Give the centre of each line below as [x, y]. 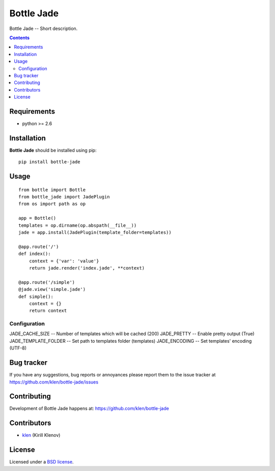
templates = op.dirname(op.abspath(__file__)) [78, 225]
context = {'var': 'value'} [64, 261]
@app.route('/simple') [47, 282]
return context [48, 311]
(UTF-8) [18, 348]
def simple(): [36, 297]
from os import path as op [52, 204]
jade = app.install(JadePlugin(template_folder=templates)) [95, 232]
